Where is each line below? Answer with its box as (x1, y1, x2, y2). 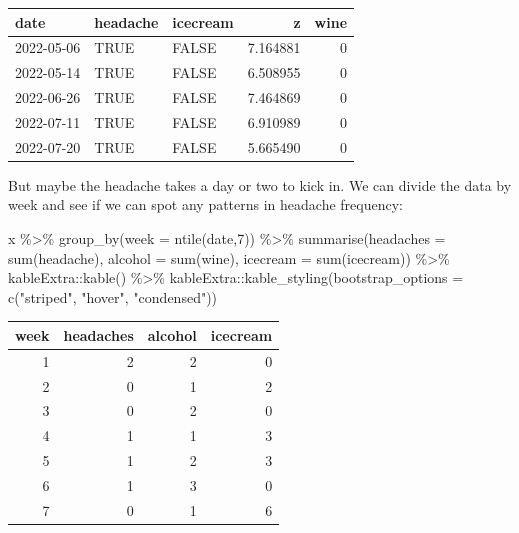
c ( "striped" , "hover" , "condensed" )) (8, 286, 218, 307)
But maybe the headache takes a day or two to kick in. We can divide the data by (8, 174, 512, 195)
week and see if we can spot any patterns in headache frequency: (8, 194, 403, 215)
